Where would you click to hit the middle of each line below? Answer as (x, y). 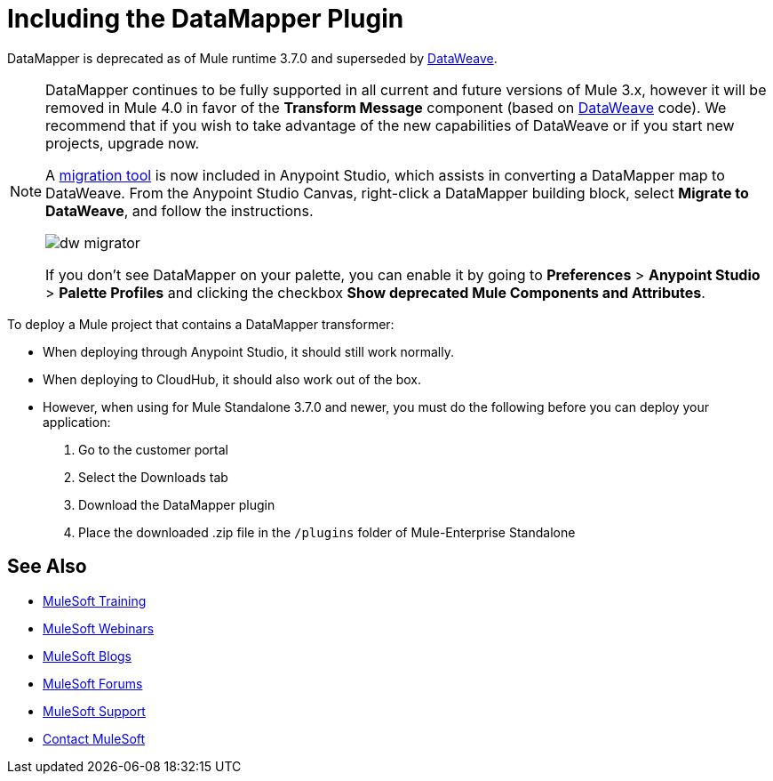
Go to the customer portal (154, 449)
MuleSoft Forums (93, 683)
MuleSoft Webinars (99, 628)
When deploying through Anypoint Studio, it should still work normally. (248, 351)
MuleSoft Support (94, 711)
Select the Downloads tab (153, 477)
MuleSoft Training (95, 600)
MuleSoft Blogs (87, 656)
